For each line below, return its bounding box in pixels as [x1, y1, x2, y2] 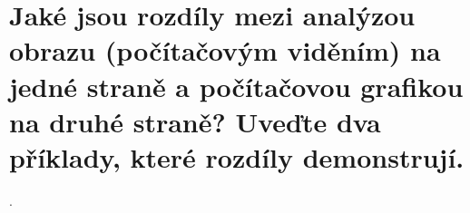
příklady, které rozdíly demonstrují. [9, 138, 465, 175]
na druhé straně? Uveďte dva [9, 102, 381, 140]
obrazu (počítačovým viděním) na [9, 32, 441, 69]
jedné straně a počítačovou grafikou [9, 67, 464, 104]
